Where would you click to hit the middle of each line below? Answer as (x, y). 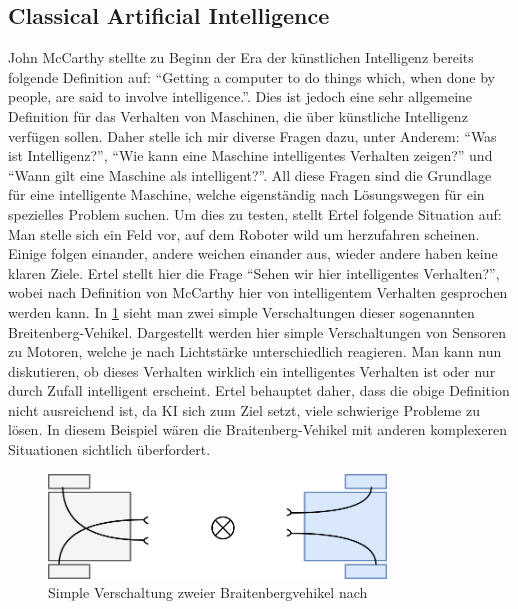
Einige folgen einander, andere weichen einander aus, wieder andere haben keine (253, 253)
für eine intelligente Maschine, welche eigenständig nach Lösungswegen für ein (246, 194)
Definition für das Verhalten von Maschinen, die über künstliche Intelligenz (238, 115)
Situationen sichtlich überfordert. (109, 449)
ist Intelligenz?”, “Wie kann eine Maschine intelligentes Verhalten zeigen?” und (250, 155)
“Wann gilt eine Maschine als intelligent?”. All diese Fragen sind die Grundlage (250, 174)
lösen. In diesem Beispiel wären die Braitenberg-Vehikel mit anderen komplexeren (257, 429)
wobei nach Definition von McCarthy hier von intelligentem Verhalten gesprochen (258, 292)
